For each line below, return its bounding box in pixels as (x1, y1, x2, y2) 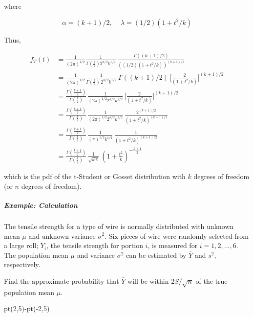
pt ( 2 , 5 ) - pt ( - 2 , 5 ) (4, 303, 50, 314)
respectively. (4, 259, 41, 270)
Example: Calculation (4, 200, 78, 210)
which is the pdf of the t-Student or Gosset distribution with (4, 171, 186, 181)
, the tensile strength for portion (46, 240, 143, 250)
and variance (77, 249, 115, 260)
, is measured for (148, 240, 198, 250)
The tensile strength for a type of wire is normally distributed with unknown (4, 221, 234, 231)
